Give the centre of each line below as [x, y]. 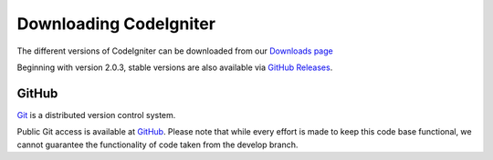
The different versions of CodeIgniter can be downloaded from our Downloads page [175, 51]
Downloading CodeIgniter [116, 24]
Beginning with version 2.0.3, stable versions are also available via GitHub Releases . [175, 67]
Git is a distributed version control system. [96, 115]
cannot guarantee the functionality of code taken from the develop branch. [157, 145]
